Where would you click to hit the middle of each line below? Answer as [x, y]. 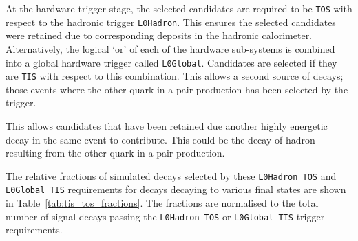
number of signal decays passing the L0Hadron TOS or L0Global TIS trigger [165, 216]
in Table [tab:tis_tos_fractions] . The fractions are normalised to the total [162, 203]
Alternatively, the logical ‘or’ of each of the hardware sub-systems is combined [170, 48]
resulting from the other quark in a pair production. [115, 153]
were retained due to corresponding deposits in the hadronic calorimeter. [159, 35]
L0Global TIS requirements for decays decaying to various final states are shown [176, 189]
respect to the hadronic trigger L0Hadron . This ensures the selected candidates [171, 22]
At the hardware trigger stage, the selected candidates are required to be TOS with [179, 8]
